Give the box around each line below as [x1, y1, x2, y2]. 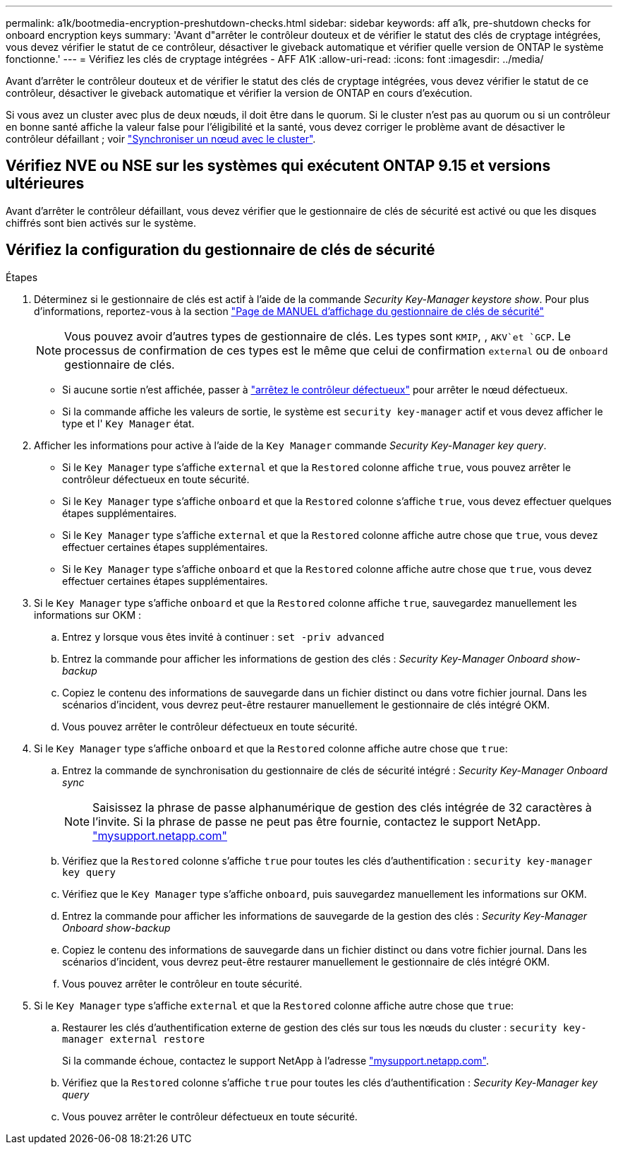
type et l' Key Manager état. [62, 417, 195, 429]
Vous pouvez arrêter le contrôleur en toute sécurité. [62, 977, 303, 990]
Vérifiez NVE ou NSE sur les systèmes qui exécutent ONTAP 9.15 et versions [6, 157, 551, 175]
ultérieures [6, 174, 85, 193]
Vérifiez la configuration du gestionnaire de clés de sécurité [6, 241, 435, 259]
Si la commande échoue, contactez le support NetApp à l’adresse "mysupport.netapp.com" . [62, 1054, 489, 1067]
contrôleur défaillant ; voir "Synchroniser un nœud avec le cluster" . [6, 133, 316, 145]
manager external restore [62, 1033, 205, 1045]
